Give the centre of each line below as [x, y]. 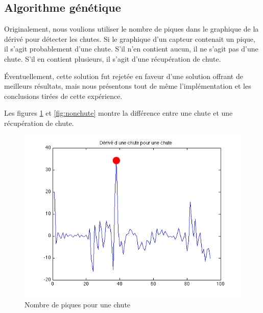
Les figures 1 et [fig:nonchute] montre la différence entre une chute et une [118, 113]
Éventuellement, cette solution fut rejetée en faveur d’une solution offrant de [124, 76]
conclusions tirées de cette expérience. [63, 96]
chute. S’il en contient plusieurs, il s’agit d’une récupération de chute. [113, 58]
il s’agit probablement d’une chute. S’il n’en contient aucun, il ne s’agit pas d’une [131, 49]
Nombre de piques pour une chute [78, 305]
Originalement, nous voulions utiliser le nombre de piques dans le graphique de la [131, 29]
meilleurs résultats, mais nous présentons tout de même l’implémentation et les [128, 86]
